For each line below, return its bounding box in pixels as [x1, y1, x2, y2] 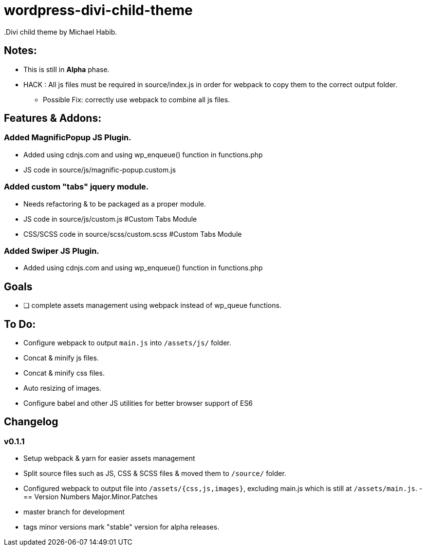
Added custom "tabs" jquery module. [4, 182, 149, 192]
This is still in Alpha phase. [23, 65, 110, 74]
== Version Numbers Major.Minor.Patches [23, 493, 158, 501]
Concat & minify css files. [23, 369, 105, 377]
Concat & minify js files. [23, 354, 99, 362]
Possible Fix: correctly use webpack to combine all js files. [43, 95, 230, 104]
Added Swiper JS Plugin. [4, 246, 99, 256]
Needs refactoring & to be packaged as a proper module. [23, 199, 206, 208]
